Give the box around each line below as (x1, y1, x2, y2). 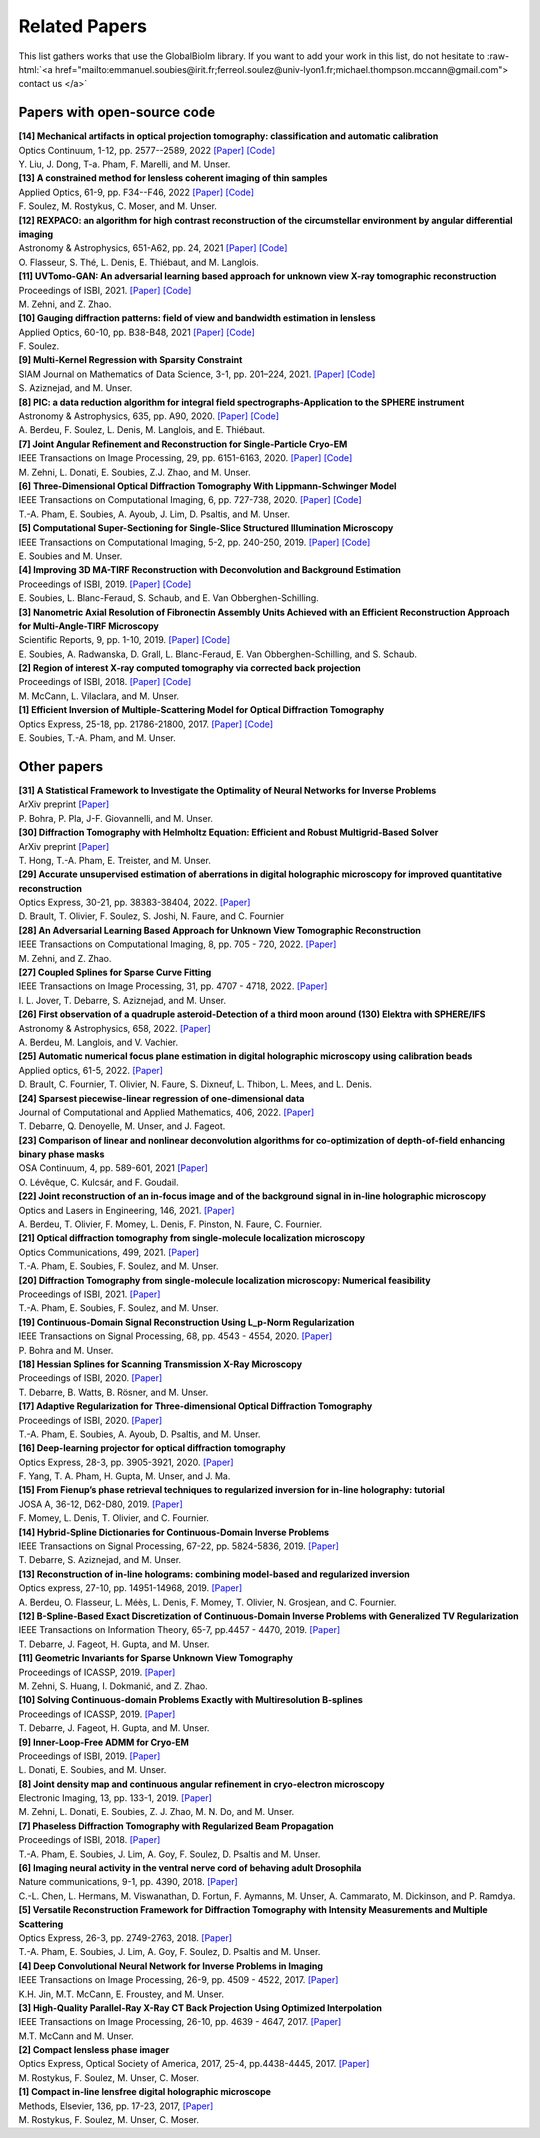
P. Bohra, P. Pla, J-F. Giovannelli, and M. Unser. (18, 812, 214, 824)
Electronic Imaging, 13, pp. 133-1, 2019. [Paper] (18, 1792, 212, 1804)
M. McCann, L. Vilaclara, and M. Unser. (18, 690, 180, 702)
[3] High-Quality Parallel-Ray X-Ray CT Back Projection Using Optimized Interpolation (18, 2001, 382, 2014)
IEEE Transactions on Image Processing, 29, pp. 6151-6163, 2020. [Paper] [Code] (18, 452, 353, 464)
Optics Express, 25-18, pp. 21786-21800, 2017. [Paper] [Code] (18, 718, 274, 730)
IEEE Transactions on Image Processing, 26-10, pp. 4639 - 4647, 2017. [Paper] (18, 2016, 342, 2028)
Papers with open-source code (18, 104, 215, 121)
